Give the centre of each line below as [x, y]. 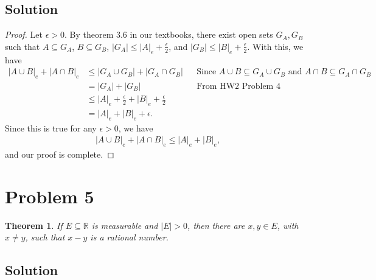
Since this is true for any [51, 128]
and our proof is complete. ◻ [60, 154]
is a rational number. [129, 237]
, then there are [216, 225]
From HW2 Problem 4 [238, 87]
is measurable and [125, 225]
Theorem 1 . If [34, 225]
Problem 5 [50, 196]
